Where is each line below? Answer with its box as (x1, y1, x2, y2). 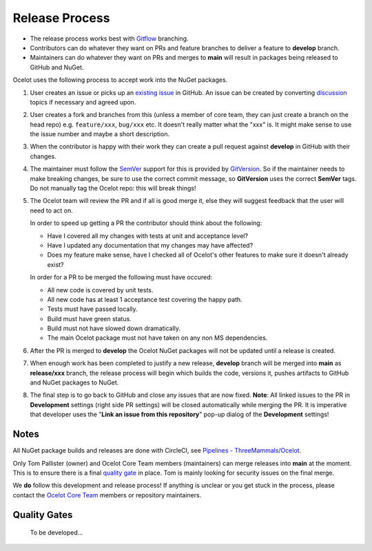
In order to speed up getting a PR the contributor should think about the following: (30, 219, 262, 227)
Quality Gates (12, 509, 73, 521)
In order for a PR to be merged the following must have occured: (30, 273, 213, 281)
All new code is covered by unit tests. (47, 285, 154, 294)
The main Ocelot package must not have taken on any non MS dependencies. (47, 334, 268, 342)
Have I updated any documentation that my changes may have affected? (47, 241, 254, 249)
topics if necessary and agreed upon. (30, 98, 136, 106)
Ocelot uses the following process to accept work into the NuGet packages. (12, 76, 228, 84)
